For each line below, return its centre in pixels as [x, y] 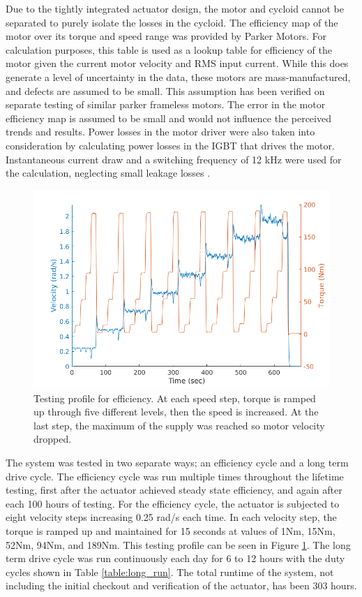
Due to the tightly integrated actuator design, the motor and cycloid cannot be [175, 8]
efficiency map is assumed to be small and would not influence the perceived [168, 118]
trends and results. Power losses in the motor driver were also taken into [160, 132]
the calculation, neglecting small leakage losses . [108, 173]
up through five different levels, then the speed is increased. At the [176, 412]
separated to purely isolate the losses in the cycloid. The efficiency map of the [172, 22]
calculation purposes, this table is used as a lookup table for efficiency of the [169, 49]
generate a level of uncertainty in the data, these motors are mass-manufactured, [178, 76]
